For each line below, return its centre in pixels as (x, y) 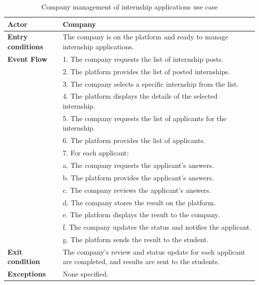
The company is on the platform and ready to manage (145, 37)
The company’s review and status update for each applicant (154, 251)
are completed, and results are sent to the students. (141, 261)
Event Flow (27, 59)
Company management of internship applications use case (129, 6)
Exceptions (27, 274)
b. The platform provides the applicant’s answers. (138, 177)
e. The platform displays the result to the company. (141, 214)
